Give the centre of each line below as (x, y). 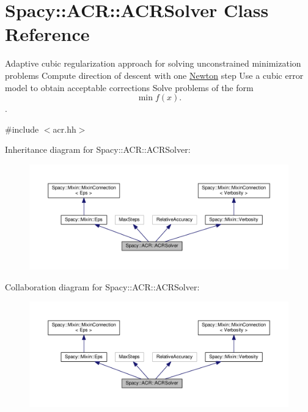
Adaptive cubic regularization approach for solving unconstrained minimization (153, 63)
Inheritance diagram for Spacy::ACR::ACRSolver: (98, 149)
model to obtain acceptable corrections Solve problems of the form (129, 87)
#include (22, 129)
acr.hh (64, 129)
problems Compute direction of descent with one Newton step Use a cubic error (154, 75)
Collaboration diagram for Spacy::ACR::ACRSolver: (102, 286)
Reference (47, 34)
